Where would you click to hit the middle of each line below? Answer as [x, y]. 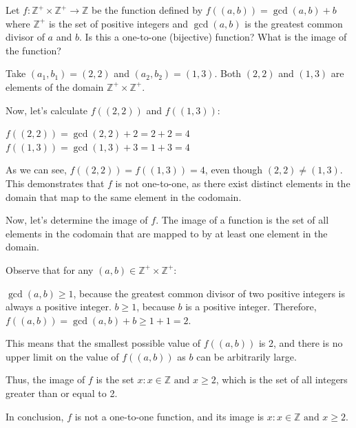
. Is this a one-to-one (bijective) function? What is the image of [213, 37]
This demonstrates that [55, 183]
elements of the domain [55, 86]
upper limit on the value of [62, 356]
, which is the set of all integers [282, 379]
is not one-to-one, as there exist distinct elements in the [233, 183]
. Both [228, 73]
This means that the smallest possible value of [103, 343]
